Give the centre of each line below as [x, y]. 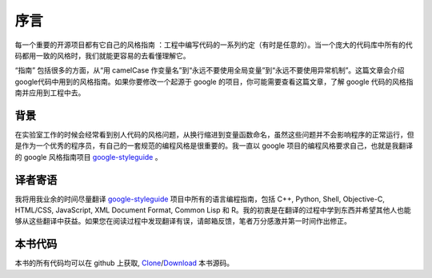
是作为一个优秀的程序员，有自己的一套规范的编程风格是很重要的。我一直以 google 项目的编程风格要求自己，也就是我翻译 [214, 146]
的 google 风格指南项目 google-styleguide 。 [88, 157]
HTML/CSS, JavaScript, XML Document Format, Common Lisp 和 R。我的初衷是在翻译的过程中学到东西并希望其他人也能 [213, 210]
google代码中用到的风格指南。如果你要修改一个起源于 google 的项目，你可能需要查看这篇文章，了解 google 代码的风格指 [214, 81]
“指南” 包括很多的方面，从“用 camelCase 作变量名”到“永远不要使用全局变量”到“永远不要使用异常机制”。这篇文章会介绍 [210, 70]
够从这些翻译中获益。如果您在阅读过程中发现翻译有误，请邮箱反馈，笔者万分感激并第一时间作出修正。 [183, 221]
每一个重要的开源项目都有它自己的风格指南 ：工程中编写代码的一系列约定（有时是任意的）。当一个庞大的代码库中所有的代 [214, 45]
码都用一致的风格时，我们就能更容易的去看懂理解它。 [102, 55]
